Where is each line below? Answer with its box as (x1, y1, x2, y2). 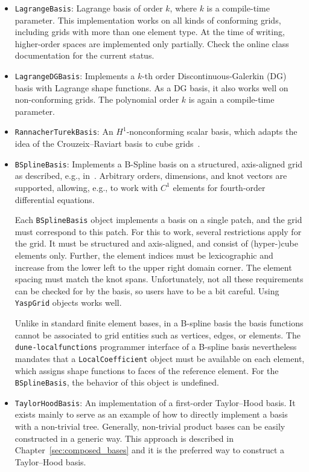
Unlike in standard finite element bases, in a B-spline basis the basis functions (14, 317, 304, 329)
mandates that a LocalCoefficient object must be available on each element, (14, 352, 305, 364)
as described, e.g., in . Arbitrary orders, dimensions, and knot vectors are (14, 169, 287, 182)
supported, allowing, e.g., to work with (14, 181, 158, 193)
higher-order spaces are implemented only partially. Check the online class (14, 37, 289, 50)
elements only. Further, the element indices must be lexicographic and (14, 249, 273, 261)
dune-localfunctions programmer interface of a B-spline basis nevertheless (14, 340, 297, 353)
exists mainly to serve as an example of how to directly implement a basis (14, 408, 288, 421)
